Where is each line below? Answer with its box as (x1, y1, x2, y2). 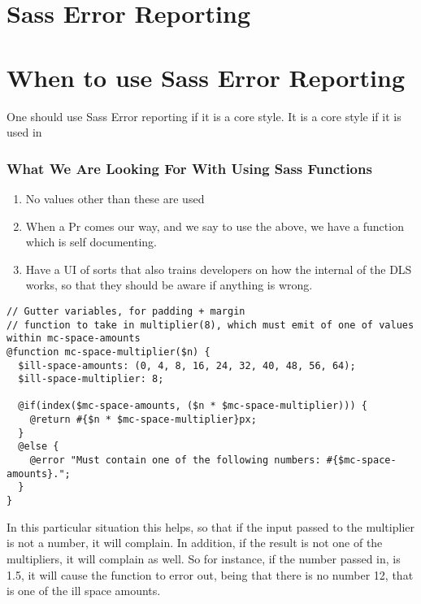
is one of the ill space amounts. (7, 582, 161, 599)
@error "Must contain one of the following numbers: (29, 454, 321, 467)
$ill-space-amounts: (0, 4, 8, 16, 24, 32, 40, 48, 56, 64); (18, 359, 356, 372)
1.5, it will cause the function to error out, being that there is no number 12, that (7, 566, 414, 583)
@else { (18, 441, 59, 453)
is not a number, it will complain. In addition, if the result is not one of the (7, 534, 383, 551)
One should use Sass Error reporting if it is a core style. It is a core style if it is (7, 107, 401, 124)
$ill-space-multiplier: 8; (18, 373, 164, 385)
